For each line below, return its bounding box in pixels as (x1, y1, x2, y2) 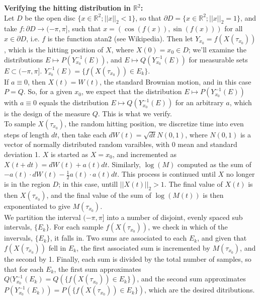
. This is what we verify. (98, 108, 172, 119)
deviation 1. (4, 148, 40, 159)
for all (224, 23, 243, 34)
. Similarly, (107, 159, 141, 169)
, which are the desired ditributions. (144, 284, 255, 295)
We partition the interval (4, 211, 81, 222)
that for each (4, 263, 44, 274)
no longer (226, 169, 255, 179)
